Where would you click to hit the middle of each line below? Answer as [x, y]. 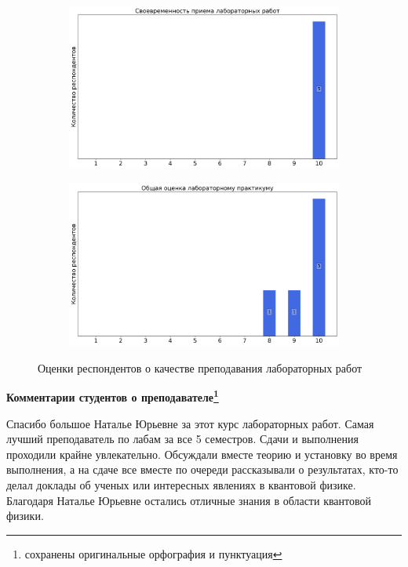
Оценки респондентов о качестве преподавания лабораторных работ [200, 367]
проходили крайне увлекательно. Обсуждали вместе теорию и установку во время [202, 454]
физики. [25, 516]
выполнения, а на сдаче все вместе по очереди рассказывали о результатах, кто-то [202, 469]
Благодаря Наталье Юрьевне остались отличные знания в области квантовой [189, 500]
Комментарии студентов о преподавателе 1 [113, 396]
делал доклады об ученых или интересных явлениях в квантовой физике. [181, 484]
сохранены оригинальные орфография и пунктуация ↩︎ [153, 553]
